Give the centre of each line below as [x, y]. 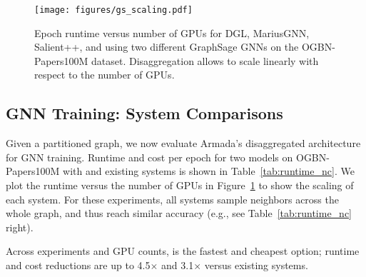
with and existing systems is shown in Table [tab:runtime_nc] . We [209, 171]
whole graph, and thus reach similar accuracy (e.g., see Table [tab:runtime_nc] [179, 213]
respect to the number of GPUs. [105, 75]
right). [20, 227]
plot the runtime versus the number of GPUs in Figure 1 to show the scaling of [180, 185]
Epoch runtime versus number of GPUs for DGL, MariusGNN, [172, 32]
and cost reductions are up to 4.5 [78, 265]
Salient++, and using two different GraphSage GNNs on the [167, 47]
